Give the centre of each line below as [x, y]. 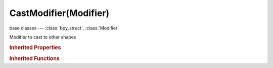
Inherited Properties [35, 47]
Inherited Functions [35, 58]
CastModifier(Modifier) [59, 13]
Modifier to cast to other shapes [43, 37]
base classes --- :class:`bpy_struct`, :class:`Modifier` [64, 28]
